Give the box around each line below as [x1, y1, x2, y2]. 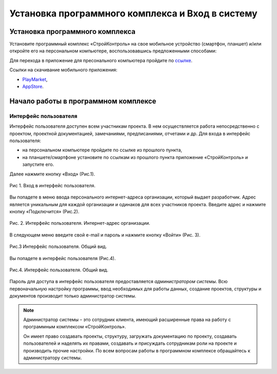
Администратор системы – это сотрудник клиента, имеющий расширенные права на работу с [23, 316, 231, 323]
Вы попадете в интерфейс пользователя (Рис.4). [9, 255, 116, 261]
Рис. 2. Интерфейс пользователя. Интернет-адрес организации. [9, 220, 151, 226]
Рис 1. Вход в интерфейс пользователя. [9, 182, 96, 188]
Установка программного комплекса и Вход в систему [9, 8, 258, 19]
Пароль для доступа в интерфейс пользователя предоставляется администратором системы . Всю [9, 279, 228, 285]
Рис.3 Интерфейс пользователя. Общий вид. [9, 244, 107, 250]
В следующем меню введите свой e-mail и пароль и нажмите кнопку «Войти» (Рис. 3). [9, 231, 201, 238]
